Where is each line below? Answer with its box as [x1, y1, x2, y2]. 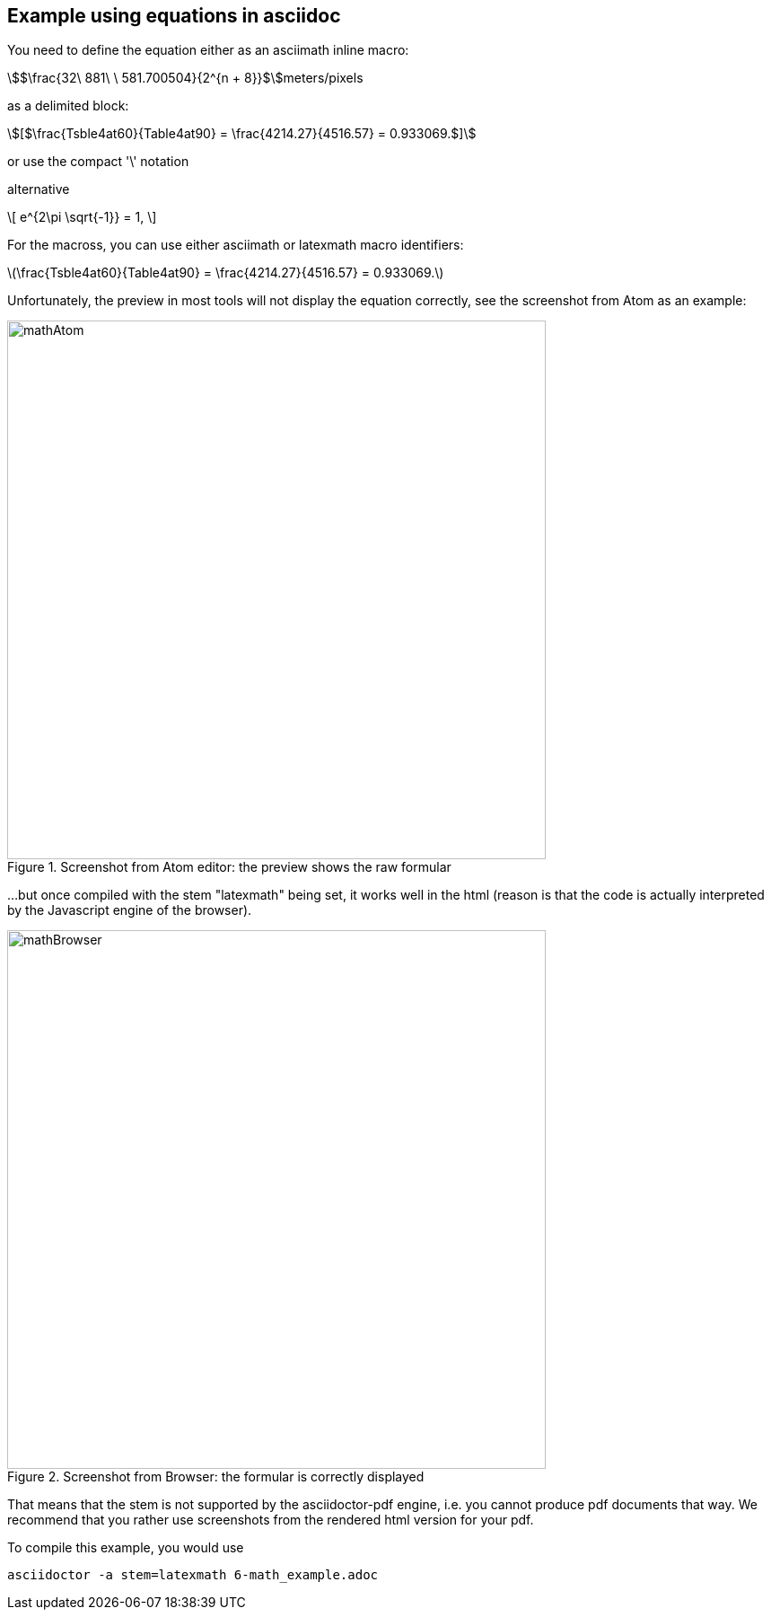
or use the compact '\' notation [7, 154, 189, 170]
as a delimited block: [7, 98, 129, 114]
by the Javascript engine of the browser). [7, 902, 252, 918]
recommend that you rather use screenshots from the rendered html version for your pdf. [7, 1512, 534, 1528]
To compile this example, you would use [7, 1540, 244, 1556]
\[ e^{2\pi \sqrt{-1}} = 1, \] [7, 209, 157, 225]
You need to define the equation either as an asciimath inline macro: [7, 42, 409, 58]
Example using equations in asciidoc [7, 4, 341, 27]
